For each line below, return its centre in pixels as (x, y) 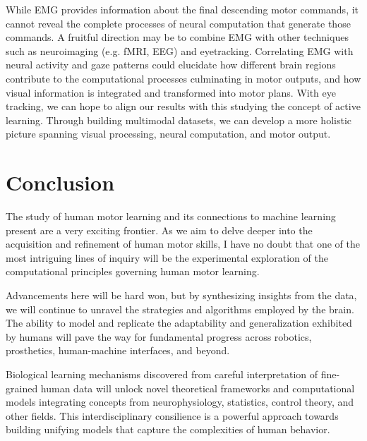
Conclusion (60, 182)
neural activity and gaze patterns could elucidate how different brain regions (171, 65)
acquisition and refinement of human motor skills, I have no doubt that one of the (183, 244)
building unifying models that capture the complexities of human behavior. (168, 429)
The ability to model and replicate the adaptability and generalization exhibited (179, 323)
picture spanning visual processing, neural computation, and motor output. (168, 134)
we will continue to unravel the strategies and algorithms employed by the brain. (180, 309)
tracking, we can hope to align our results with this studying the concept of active (183, 106)
